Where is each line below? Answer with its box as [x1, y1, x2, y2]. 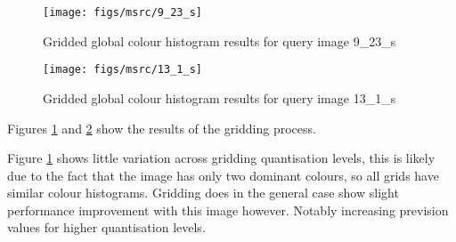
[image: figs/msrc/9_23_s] [43, 6, 202, 19]
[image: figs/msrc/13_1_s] [43, 63, 202, 77]
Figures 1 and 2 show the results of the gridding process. [7, 118, 316, 137]
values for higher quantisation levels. [7, 218, 206, 237]
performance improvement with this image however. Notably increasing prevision [7, 200, 449, 219]
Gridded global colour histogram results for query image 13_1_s [43, 88, 396, 107]
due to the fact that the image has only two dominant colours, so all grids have [7, 165, 439, 184]
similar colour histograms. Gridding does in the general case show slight [7, 183, 399, 202]
